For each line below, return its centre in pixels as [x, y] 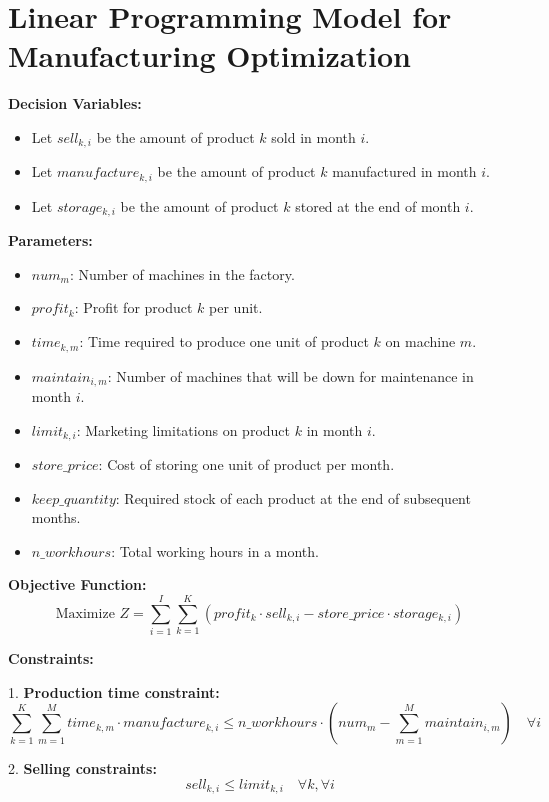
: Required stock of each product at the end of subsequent [293, 497]
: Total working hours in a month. [215, 550]
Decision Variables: [75, 103]
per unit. [236, 307]
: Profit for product [133, 307]
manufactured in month [404, 171]
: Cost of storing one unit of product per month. [246, 464]
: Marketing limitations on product [183, 429]
